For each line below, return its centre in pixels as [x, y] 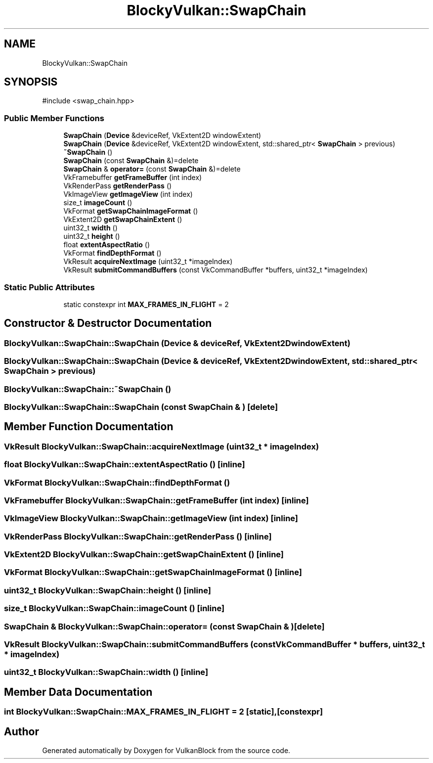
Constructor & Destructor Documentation [108, 323]
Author [22, 731]
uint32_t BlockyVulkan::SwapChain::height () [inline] [108, 590]
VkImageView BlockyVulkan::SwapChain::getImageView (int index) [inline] [151, 518]
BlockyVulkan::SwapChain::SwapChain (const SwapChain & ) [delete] [141, 407]
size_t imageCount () [98, 203]
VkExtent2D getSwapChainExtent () [123, 220]
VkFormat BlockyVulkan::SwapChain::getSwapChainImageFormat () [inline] [153, 572]
